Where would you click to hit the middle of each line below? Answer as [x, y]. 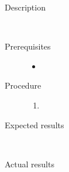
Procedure [23, 85]
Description [25, 7]
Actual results [30, 164]
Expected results [34, 124]
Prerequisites [28, 46]
